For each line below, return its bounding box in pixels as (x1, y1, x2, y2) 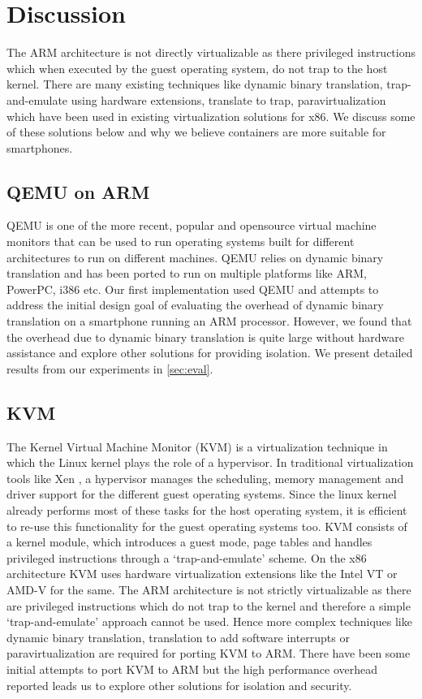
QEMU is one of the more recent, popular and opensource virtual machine (6, 217, 377, 234)
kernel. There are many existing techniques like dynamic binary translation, (6, 76, 383, 93)
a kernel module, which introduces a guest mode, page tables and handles (6, 533, 372, 550)
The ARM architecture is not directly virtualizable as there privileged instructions (6, 44, 416, 61)
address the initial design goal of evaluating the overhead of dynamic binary (6, 296, 384, 313)
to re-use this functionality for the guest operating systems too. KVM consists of (6, 517, 407, 534)
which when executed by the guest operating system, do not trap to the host (6, 59, 388, 76)
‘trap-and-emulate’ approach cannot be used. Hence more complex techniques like (6, 613, 412, 630)
